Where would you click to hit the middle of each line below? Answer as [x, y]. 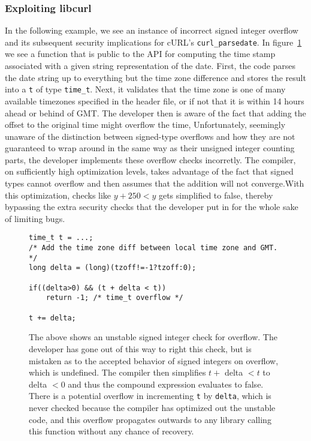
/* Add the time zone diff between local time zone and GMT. [153, 248]
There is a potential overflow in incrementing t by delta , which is [150, 396]
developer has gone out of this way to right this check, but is [140, 348]
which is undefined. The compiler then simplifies [117, 372]
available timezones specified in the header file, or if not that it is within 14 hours [155, 100]
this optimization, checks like [58, 195]
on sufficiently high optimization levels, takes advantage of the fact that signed [149, 171]
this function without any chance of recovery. [111, 431]
